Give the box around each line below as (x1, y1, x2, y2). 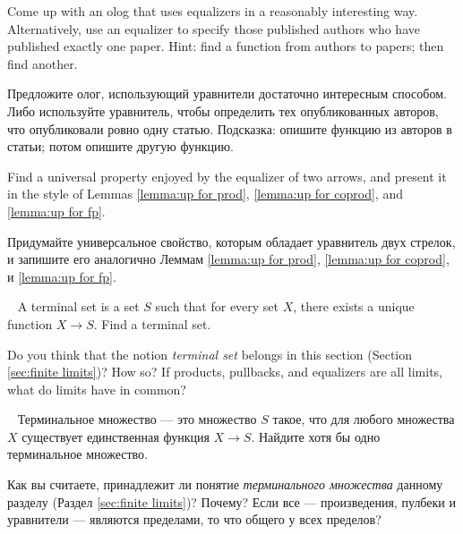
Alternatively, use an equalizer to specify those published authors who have (7, 19, 420, 38)
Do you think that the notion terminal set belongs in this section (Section (7, 344, 413, 363)
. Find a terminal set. (93, 314, 211, 333)
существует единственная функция (21, 427, 210, 445)
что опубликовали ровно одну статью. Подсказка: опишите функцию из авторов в (7, 119, 452, 138)
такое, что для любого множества (272, 410, 455, 428)
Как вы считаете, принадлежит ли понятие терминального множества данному (7, 475, 443, 494)
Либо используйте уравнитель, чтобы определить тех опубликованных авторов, (7, 101, 439, 120)
